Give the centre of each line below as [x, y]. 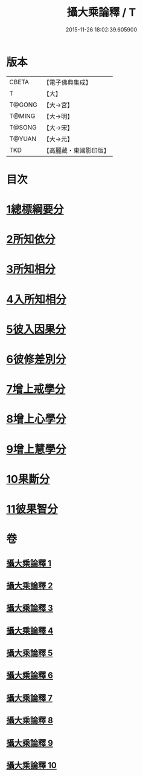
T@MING [22, 116]
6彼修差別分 [36, 359]
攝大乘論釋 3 [30, 608]
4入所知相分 [36, 299]
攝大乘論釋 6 [30, 676]
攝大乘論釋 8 [30, 721]
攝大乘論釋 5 [30, 653]
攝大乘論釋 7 [30, 698]
